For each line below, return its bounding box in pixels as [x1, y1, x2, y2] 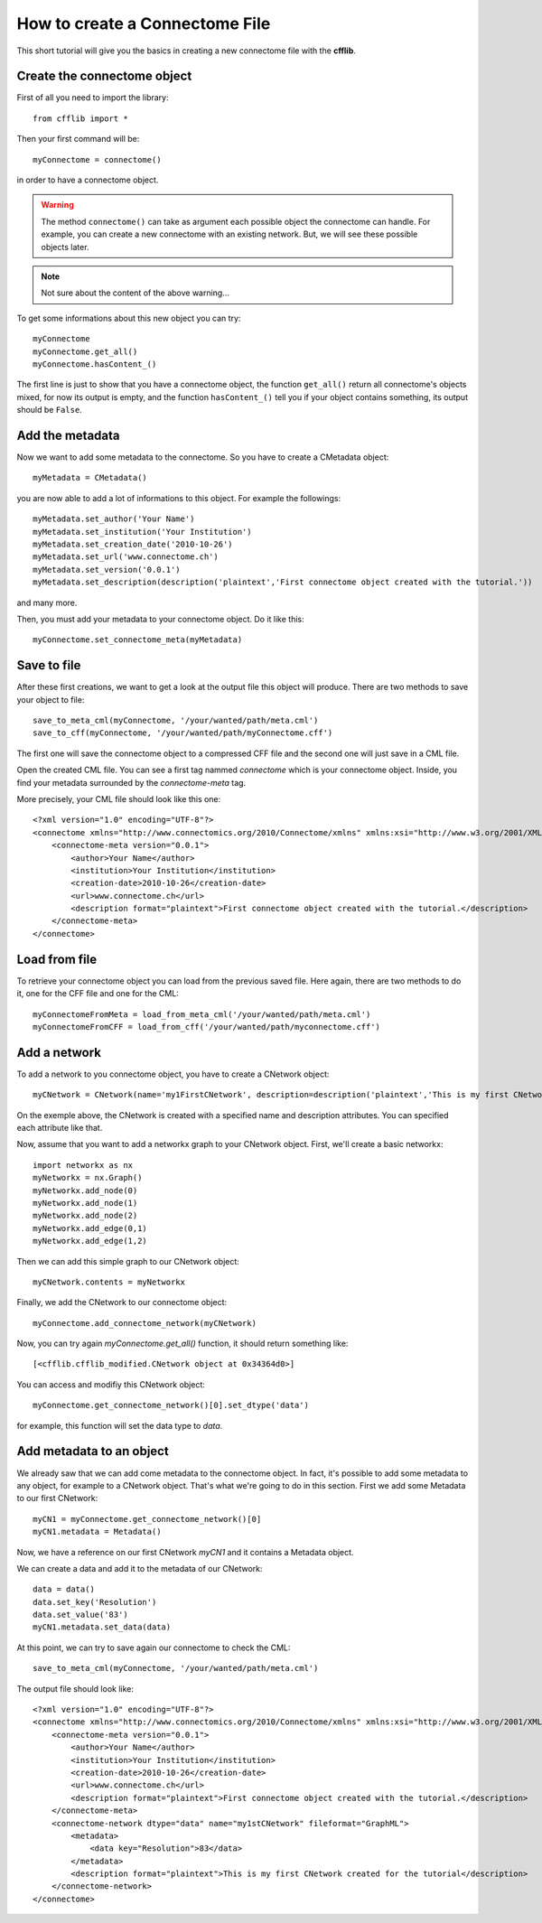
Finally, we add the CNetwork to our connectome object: [16, 1297, 228, 1308]
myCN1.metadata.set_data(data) [33, 1622, 172, 1632]
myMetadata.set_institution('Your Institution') [33, 527, 252, 537]
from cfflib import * [33, 113, 128, 124]
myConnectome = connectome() [33, 154, 162, 164]
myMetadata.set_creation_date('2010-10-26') [33, 538, 234, 549]
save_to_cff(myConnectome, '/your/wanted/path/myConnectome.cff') [33, 728, 333, 738]
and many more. [16, 597, 78, 608]
